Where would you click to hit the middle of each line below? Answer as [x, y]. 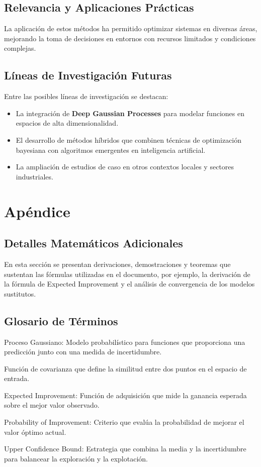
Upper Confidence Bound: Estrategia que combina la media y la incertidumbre [125, 449]
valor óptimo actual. [35, 432]
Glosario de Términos [61, 320]
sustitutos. [20, 293]
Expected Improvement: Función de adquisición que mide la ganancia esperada [125, 395]
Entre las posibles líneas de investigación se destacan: [86, 96]
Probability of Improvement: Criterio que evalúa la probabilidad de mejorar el [124, 422]
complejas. [20, 48]
